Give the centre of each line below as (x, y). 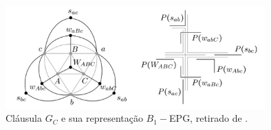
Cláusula (24, 118)
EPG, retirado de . (209, 118)
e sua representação (102, 118)
